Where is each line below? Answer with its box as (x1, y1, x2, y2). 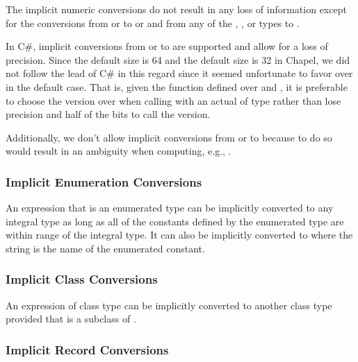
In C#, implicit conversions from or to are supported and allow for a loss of (6, 39, 328, 53)
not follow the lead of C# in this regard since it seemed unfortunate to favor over (6, 66, 353, 80)
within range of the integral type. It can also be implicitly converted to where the (6, 227, 353, 242)
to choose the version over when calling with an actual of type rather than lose (6, 93, 341, 107)
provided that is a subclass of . (6, 311, 136, 326)
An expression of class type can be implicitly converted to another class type (6, 298, 332, 312)
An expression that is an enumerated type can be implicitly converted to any (6, 200, 334, 215)
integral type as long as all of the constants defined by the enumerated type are (6, 214, 344, 228)
